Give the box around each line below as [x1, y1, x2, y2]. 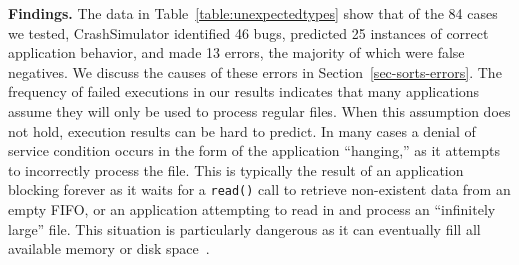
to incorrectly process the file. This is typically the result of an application [8, 159, 464, 180]
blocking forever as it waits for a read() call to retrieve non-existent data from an [8, 179, 511, 200]
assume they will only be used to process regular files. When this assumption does [8, 100, 511, 121]
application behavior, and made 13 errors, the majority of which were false [8, 42, 465, 63]
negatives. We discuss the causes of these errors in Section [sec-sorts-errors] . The [8, 61, 502, 82]
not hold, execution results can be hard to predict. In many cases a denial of [8, 120, 476, 141]
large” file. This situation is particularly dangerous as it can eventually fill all [8, 218, 481, 239]
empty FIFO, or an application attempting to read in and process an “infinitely [8, 199, 496, 219]
